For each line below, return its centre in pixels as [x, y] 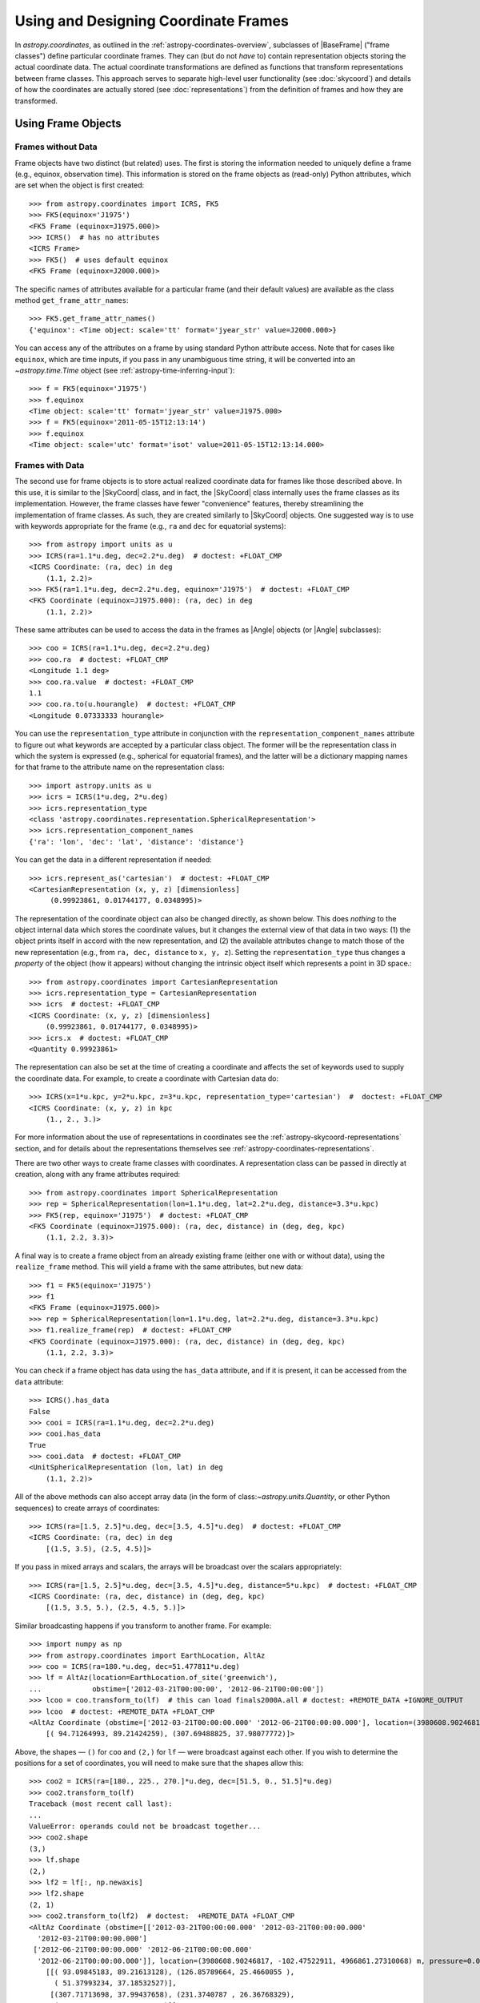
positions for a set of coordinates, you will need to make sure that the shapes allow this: [159, 1763]
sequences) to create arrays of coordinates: [87, 1508]
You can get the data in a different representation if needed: [113, 860]
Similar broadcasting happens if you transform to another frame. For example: [143, 1626]
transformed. [36, 101]
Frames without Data [56, 147]
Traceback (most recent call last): [101, 1804]
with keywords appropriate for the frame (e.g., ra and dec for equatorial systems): [151, 526]
